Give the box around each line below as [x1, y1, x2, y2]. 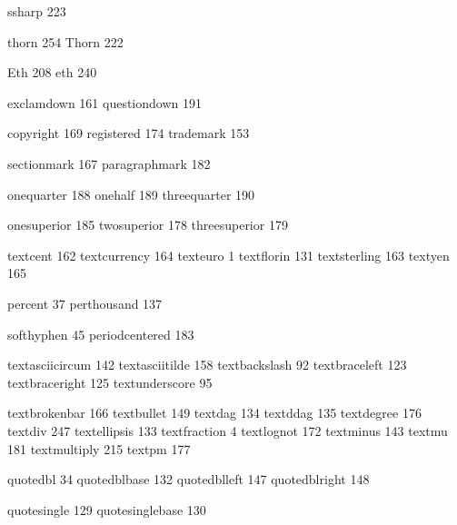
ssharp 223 [7, 2, 66, 20]
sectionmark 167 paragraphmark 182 [7, 154, 211, 173]
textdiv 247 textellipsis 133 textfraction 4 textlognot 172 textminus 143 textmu [7, 421, 448, 440]
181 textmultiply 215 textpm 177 [7, 439, 191, 458]
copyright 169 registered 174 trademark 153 [7, 124, 250, 143]
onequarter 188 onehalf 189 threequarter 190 [7, 184, 255, 203]
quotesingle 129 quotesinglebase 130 [7, 500, 206, 519]
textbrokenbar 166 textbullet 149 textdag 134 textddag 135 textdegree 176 [7, 403, 422, 422]
